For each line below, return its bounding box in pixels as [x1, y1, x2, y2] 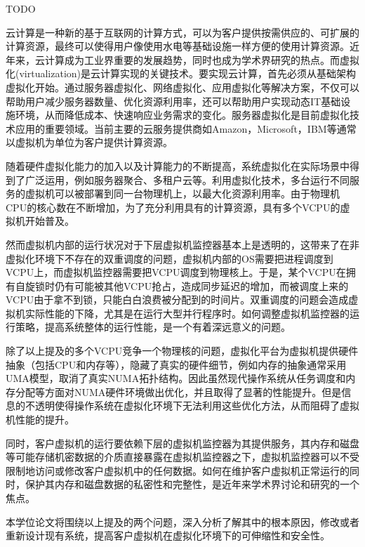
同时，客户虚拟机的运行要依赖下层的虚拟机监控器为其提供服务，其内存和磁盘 [6, 435, 359, 450]
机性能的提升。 [6, 412, 74, 427]
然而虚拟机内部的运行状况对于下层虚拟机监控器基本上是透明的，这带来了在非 [6, 237, 359, 251]
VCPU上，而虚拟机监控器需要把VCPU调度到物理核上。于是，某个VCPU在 [6, 265, 346, 279]
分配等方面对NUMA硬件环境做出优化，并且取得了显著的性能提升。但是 [15, 384, 342, 399]
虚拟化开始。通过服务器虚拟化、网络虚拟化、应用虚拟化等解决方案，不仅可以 [6, 79, 359, 94]
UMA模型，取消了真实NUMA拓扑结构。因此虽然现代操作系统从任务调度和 [6, 371, 346, 385]
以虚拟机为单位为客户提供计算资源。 [6, 135, 173, 150]
